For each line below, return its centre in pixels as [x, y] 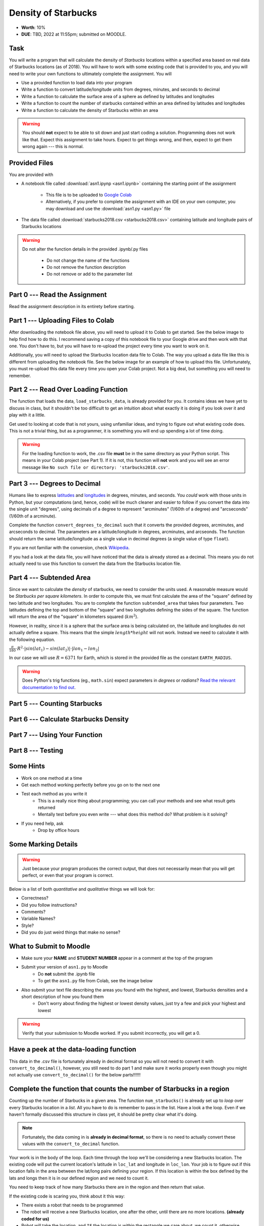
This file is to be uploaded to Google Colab [89, 195]
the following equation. [32, 639]
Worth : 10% [33, 27]
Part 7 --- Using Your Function [56, 735]
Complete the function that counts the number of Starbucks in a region [119, 1089]
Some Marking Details [43, 844]
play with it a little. [27, 415]
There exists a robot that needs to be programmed [72, 1205]
